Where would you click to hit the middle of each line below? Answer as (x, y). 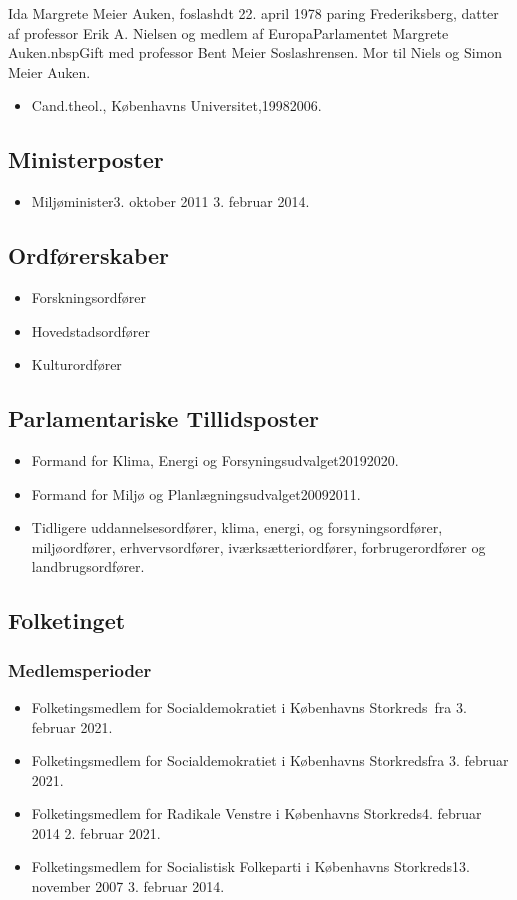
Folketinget (67, 620)
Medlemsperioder (80, 669)
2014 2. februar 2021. (96, 832)
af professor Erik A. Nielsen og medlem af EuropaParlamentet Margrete (228, 32)
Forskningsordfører (88, 296)
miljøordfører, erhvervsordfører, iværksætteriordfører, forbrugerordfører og (258, 546)
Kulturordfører (76, 364)
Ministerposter (86, 159)
